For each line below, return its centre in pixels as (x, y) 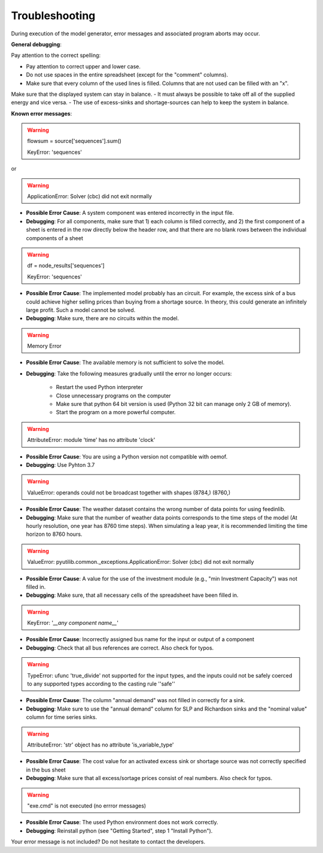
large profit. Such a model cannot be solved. (81, 310)
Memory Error (45, 346)
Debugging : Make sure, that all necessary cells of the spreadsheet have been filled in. (132, 595)
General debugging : (36, 44)
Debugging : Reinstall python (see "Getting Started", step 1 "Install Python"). (119, 831)
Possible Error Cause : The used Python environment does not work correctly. (122, 822)
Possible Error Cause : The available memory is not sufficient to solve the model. (125, 363)
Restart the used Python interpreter (100, 387)
